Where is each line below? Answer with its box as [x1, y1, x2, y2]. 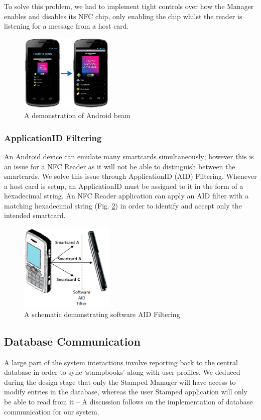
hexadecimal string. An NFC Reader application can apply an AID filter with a [4, 190, 249, 201]
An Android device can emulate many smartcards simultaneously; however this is [4, 151, 254, 161]
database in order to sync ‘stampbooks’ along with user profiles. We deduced [4, 367, 240, 377]
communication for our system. [4, 406, 99, 416]
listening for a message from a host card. [4, 21, 129, 31]
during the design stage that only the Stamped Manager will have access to [4, 376, 236, 387]
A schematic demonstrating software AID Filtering [24, 308, 180, 319]
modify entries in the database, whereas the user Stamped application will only [4, 386, 248, 397]
